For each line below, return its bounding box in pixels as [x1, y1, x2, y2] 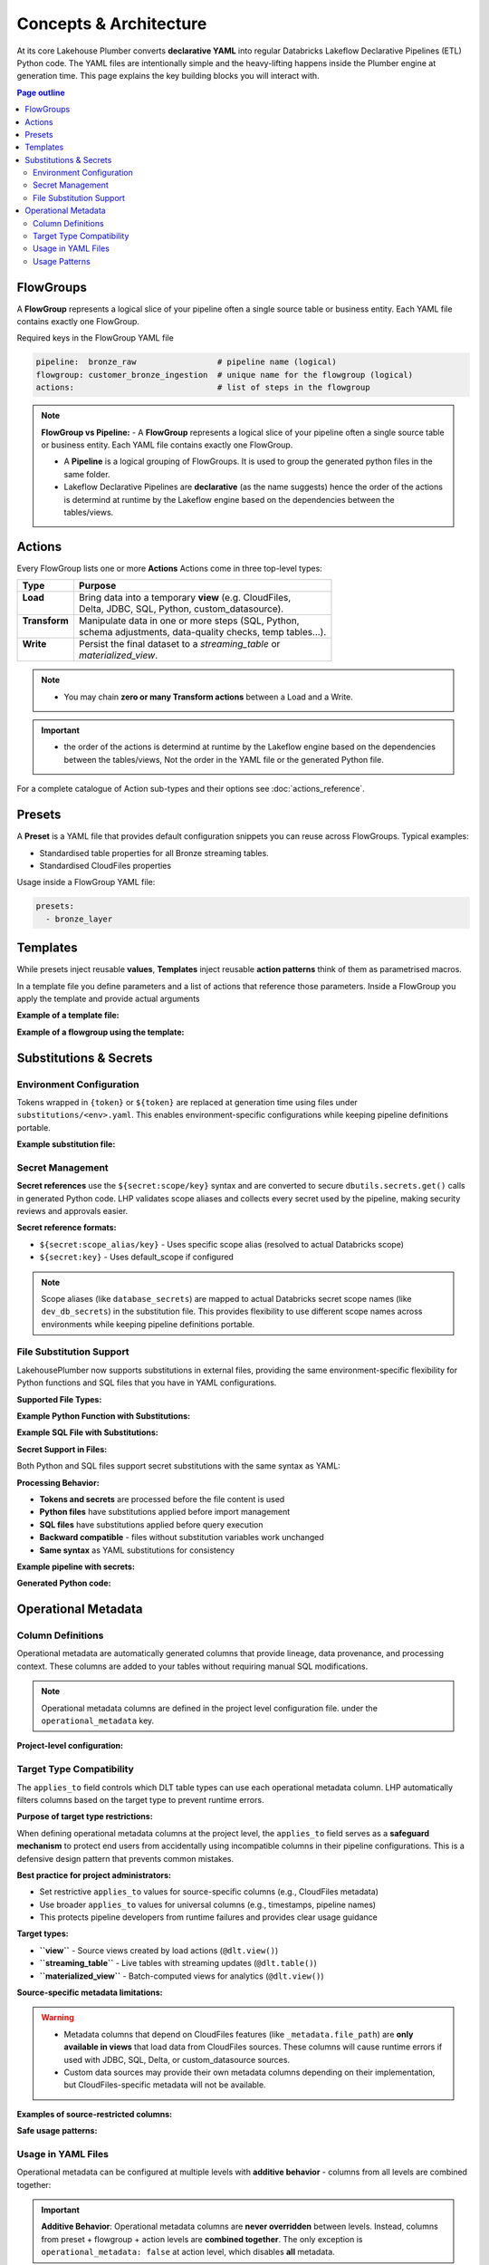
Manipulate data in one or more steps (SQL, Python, [78, 614, 300, 627]
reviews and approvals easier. [16, 1205, 129, 1216]
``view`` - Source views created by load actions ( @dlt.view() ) [39, 1944, 279, 1956]
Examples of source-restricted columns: [16, 2108, 172, 2119]
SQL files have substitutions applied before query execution [39, 1518, 264, 1530]
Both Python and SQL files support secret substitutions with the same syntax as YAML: [16, 1460, 341, 1471]
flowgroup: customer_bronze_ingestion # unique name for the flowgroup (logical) [35, 370, 414, 380]
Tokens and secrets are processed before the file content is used [39, 1493, 285, 1504]
